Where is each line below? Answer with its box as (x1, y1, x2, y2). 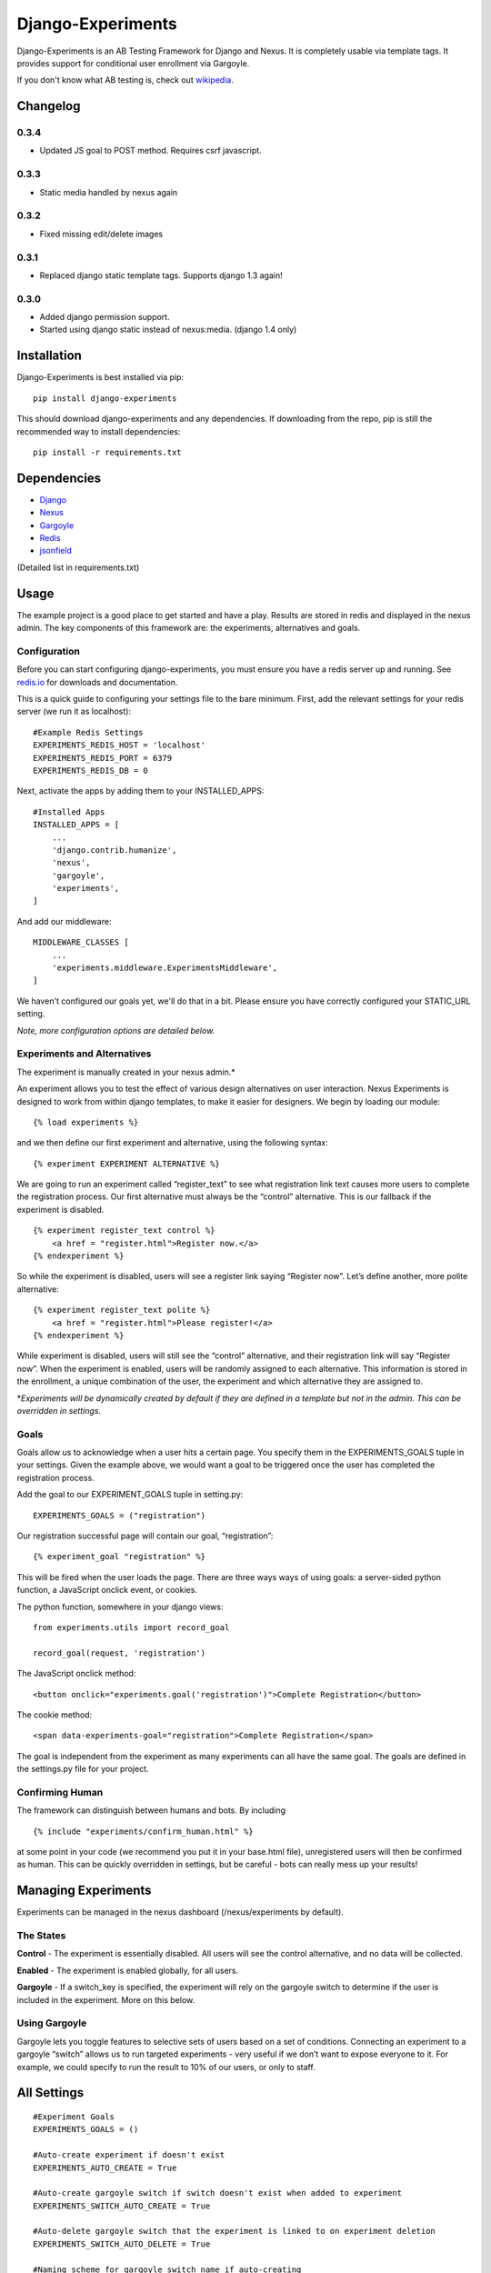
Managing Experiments (16, 1883, 152, 1898)
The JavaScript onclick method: (16, 1668, 136, 1679)
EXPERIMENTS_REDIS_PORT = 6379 (33, 753, 173, 763)
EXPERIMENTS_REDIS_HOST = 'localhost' (33, 740, 206, 750)
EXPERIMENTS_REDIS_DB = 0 (33, 765, 149, 776)
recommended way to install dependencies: (16, 426, 181, 436)
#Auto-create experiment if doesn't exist (33, 2150, 225, 2160)
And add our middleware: (16, 916, 112, 926)
